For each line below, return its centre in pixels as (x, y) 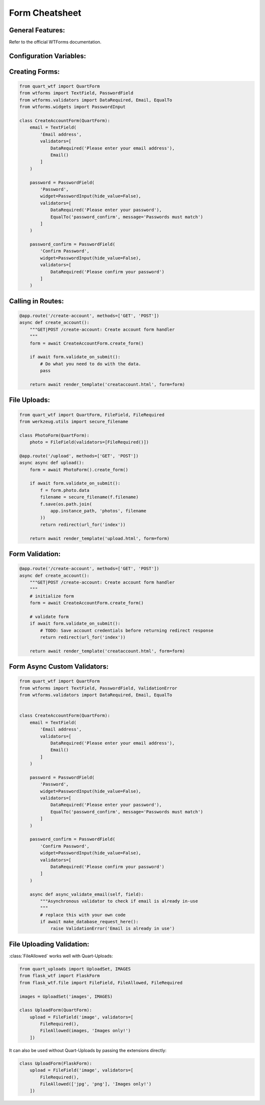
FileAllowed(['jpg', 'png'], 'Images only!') (96, 1084)
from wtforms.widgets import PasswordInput (73, 107)
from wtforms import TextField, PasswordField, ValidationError (98, 688)
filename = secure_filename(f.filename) (89, 497)
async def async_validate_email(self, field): (87, 894)
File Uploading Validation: (49, 944)
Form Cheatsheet (45, 13)
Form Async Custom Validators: (59, 667)
